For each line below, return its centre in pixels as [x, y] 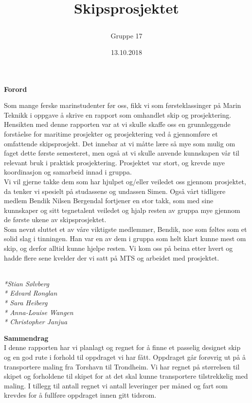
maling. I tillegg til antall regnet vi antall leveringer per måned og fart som [116, 385]
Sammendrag [26, 338]
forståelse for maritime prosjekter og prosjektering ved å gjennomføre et [111, 133]
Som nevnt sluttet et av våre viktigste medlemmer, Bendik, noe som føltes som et [126, 229]
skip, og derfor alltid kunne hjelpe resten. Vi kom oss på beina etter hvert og [118, 248]
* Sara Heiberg [26, 303]
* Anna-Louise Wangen [39, 312]
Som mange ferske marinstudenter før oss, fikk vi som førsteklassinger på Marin [123, 105]
